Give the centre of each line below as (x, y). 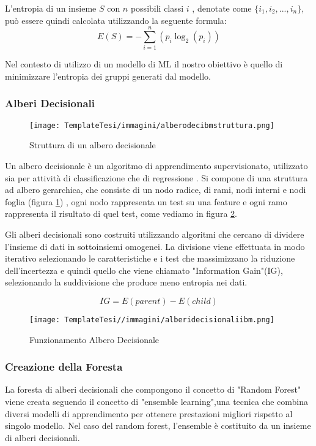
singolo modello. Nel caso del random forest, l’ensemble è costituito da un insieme (158, 425)
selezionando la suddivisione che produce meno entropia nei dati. (126, 282)
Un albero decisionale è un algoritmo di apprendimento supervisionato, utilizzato (156, 165)
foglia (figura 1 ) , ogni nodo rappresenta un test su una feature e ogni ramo (146, 201)
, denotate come (222, 8)
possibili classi (157, 8)
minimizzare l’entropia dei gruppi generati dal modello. (108, 76)
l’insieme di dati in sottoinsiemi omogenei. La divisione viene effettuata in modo (155, 246)
